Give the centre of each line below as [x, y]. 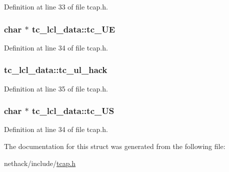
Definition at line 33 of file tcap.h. [56, 6]
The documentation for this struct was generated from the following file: [115, 146]
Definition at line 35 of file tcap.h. [56, 88]
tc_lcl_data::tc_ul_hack [56, 70]
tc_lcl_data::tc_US [73, 111]
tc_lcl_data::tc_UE [73, 29]
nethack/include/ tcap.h [40, 163]
